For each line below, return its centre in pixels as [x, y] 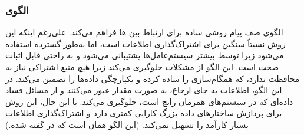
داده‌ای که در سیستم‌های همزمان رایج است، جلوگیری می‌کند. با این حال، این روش [149, 101]
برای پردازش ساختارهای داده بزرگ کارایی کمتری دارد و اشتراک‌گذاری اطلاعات [144, 113]
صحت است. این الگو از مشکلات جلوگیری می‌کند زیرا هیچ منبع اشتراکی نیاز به [142, 67]
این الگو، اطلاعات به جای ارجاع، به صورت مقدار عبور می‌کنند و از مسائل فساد [144, 90]
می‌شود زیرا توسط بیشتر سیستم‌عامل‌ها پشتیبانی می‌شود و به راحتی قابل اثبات [145, 55]
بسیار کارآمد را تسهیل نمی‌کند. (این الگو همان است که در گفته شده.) [127, 124]
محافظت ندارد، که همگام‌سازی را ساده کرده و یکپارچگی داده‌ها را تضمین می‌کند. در [153, 78]
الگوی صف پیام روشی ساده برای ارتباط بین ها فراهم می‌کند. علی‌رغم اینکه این [144, 32]
